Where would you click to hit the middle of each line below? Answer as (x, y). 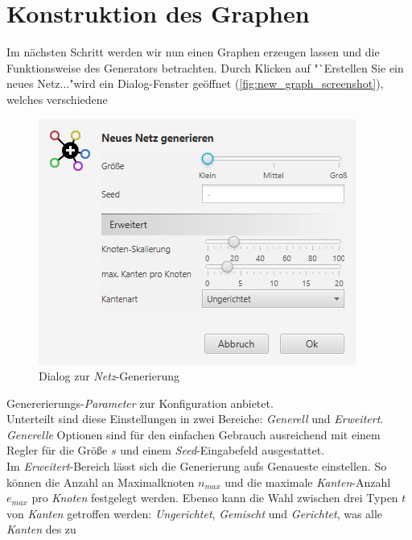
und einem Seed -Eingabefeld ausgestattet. (222, 450)
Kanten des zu (41, 529)
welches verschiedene (57, 99)
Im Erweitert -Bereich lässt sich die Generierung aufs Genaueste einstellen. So (197, 466)
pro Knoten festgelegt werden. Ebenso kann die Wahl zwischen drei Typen (215, 498)
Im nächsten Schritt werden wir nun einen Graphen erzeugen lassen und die (193, 52)
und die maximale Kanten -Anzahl (308, 482)
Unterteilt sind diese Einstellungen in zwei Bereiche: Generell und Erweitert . (195, 419)
